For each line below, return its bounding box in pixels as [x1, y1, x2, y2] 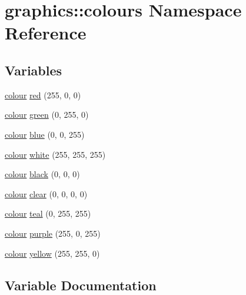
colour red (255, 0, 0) [5, 88, 81, 101]
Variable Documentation [5, 276, 157, 294]
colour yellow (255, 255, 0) [5, 247, 100, 259]
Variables [5, 61, 62, 79]
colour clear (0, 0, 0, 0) [5, 187, 88, 200]
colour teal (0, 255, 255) [5, 207, 91, 220]
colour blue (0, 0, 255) [5, 128, 85, 140]
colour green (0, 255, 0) [5, 108, 89, 121]
